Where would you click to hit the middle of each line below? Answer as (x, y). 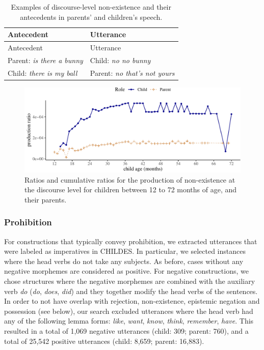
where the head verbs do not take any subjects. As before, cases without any (124, 261)
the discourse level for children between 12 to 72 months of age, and (131, 189)
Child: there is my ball (43, 72)
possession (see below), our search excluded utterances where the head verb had (129, 311)
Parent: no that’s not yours (132, 72)
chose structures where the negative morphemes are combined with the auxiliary (130, 281)
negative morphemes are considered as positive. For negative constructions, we (126, 271)
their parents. (46, 199)
